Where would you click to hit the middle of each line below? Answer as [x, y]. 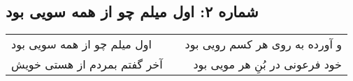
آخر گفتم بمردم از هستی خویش [87, 64]
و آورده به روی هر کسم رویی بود [263, 44]
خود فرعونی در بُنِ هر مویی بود [267, 64]
